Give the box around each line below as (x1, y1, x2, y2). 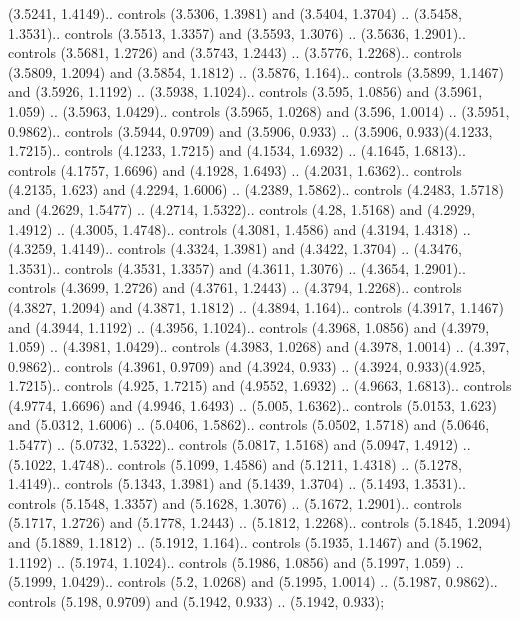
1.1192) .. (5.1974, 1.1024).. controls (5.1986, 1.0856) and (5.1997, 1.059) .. (8, 551, 464, 572)
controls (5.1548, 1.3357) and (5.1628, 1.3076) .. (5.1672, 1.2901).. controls (8, 492, 462, 513)
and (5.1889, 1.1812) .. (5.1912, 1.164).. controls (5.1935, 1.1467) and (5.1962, (8, 532, 483, 553)
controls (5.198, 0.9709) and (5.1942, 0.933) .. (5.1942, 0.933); (8, 590, 385, 611)
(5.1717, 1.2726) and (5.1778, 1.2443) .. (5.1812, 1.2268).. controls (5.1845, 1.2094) (8, 512, 511, 533)
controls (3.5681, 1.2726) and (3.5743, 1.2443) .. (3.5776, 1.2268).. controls (8, 42, 462, 63)
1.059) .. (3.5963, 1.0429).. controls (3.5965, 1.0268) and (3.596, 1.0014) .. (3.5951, (8, 100, 510, 121)
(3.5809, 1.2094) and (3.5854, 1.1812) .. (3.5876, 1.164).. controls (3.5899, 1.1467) (8, 61, 504, 82)
